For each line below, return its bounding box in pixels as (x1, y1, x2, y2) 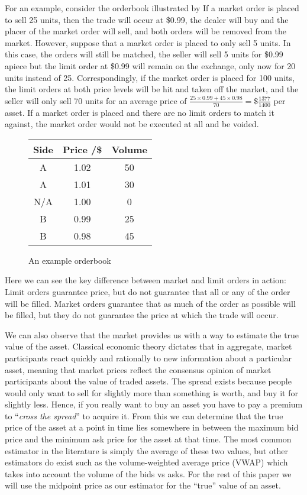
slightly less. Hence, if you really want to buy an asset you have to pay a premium (5, 398, 303, 410)
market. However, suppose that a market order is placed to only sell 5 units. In (5, 36, 291, 48)
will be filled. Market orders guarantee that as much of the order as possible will (5, 297, 296, 309)
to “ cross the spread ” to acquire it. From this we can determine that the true (5, 409, 283, 422)
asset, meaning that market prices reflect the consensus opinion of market (5, 363, 272, 376)
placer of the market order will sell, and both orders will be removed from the (5, 25, 287, 37)
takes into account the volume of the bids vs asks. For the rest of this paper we (5, 467, 292, 480)
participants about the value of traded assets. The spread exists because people (5, 375, 292, 387)
